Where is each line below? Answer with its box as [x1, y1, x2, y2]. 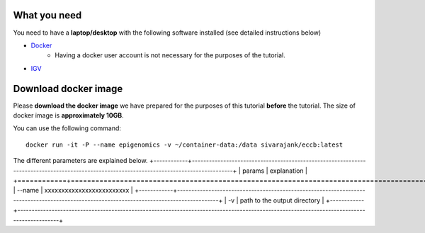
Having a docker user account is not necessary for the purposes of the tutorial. [55, 51, 286, 59]
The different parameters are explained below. [13, 157, 148, 165]
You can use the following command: [13, 124, 122, 132]
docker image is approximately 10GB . [13, 110, 124, 120]
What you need [13, 9, 82, 21]
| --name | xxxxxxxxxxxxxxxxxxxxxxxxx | [13, 186, 134, 195]
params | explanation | [242, 166, 308, 175]
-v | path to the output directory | [227, 195, 324, 205]
